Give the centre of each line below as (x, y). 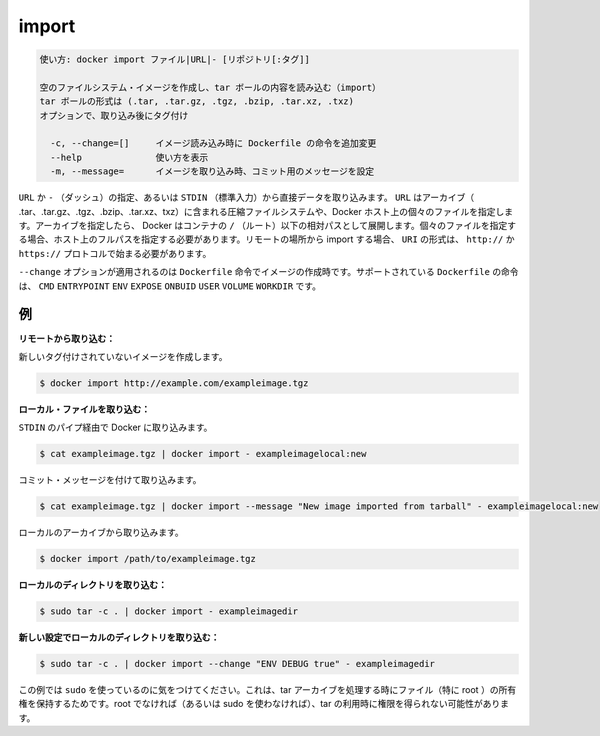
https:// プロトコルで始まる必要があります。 (115, 253)
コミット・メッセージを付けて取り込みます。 (110, 480)
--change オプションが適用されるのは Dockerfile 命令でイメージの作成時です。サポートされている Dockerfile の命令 (268, 272)
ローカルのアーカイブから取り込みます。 (101, 532)
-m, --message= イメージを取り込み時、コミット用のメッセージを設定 (212, 171)
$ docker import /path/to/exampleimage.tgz (148, 559)
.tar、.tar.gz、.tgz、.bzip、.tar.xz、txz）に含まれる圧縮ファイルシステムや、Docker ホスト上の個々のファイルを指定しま (266, 211)
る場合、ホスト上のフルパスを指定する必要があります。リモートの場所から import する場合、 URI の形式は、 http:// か (266, 239)
